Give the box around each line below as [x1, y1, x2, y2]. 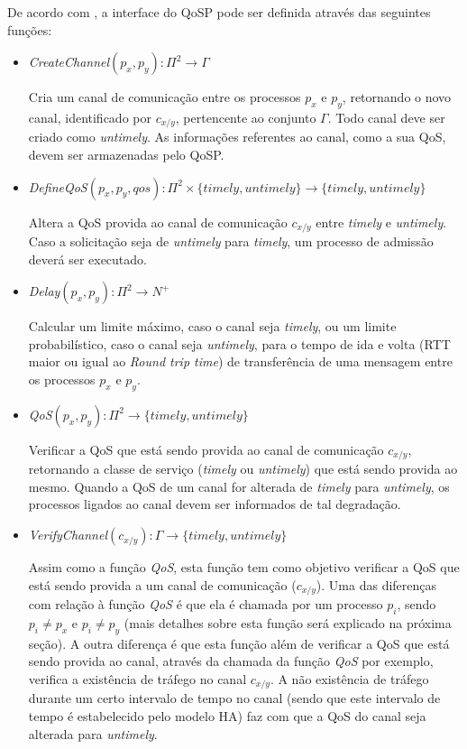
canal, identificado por [28, 107, 151, 126]
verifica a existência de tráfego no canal [28, 669, 247, 688]
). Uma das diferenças [316, 575, 437, 594]
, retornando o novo [342, 88, 452, 106]
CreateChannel [28, 52, 110, 71]
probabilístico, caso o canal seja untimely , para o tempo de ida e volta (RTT [28, 334, 451, 353]
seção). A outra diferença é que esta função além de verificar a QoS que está [28, 633, 450, 652]
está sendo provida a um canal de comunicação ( [28, 575, 297, 594]
